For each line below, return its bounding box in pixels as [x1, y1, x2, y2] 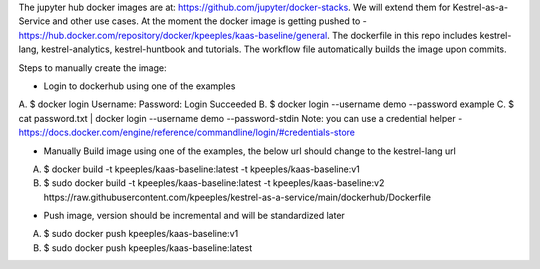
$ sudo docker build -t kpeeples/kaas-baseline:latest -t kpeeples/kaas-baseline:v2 [43, 177, 385, 189]
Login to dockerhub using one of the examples [43, 80, 236, 92]
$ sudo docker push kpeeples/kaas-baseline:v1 [43, 228, 239, 240]
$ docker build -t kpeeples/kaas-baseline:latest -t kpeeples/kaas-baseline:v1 [43, 163, 360, 175]
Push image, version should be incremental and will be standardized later [43, 210, 345, 222]
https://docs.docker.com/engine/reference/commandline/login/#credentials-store [18, 126, 355, 139]
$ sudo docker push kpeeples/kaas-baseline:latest [43, 241, 253, 254]
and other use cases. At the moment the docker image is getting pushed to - [51, 15, 367, 27]
